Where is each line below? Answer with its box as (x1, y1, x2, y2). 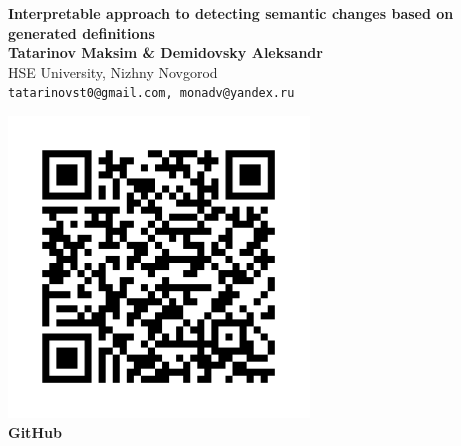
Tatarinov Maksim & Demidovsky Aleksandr (8, 42, 323, 63)
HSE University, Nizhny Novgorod (8, 61, 218, 82)
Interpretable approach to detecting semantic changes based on (8, 3, 454, 23)
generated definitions (8, 22, 155, 43)
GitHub (8, 421, 62, 442)
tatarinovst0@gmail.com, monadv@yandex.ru (8, 86, 295, 101)
